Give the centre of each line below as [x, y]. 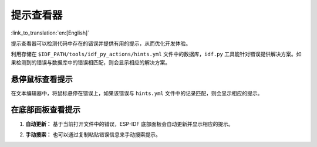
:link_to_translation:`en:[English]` [50, 33]
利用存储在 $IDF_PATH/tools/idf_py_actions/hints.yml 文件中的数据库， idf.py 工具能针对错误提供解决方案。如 [156, 54]
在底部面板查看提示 [45, 110]
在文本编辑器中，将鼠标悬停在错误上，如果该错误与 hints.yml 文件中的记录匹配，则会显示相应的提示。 [137, 93]
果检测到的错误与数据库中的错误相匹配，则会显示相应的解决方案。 [90, 62]
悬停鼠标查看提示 [42, 79]
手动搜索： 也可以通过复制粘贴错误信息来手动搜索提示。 [93, 134]
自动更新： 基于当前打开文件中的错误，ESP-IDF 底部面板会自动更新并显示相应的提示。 [130, 124]
